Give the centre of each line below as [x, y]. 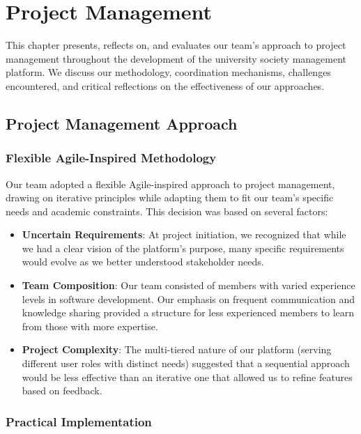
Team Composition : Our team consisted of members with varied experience [189, 285]
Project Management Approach [122, 123]
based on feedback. [62, 390]
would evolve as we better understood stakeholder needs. [143, 262]
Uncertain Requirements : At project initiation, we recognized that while [184, 234]
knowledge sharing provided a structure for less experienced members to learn [188, 312]
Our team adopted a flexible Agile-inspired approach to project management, [170, 184]
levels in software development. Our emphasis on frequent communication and [188, 299]
